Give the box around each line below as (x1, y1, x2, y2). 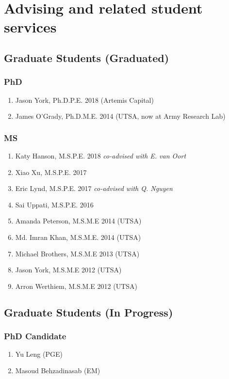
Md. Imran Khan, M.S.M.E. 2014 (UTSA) (15, 232, 141, 242)
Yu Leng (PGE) (15, 349, 63, 359)
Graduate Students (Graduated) (4, 50, 169, 65)
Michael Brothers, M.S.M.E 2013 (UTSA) (15, 248, 140, 258)
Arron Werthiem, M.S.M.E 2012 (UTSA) (15, 281, 137, 291)
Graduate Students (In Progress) (4, 304, 173, 319)
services (4, 17, 57, 37)
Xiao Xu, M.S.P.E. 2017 (15, 167, 87, 177)
